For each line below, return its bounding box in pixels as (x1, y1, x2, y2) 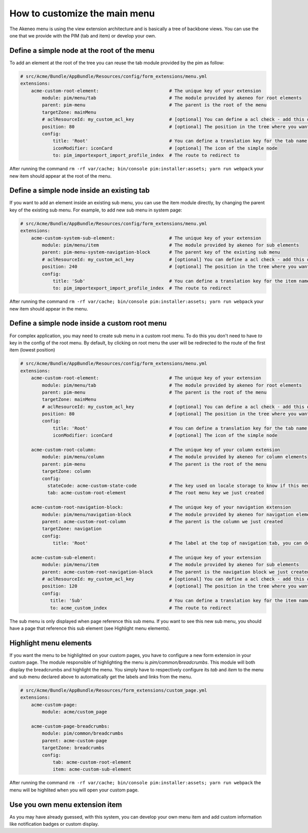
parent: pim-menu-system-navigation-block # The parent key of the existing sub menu (42, 249, 280, 255)
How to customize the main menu (9, 8, 155, 19)
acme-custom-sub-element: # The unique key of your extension (31, 554, 261, 560)
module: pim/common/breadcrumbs (42, 730, 123, 737)
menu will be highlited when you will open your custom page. (9, 787, 139, 793)
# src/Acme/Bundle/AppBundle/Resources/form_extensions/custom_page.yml (20, 688, 207, 693)
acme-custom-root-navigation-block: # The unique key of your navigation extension (31, 505, 291, 510)
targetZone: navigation (42, 526, 102, 532)
